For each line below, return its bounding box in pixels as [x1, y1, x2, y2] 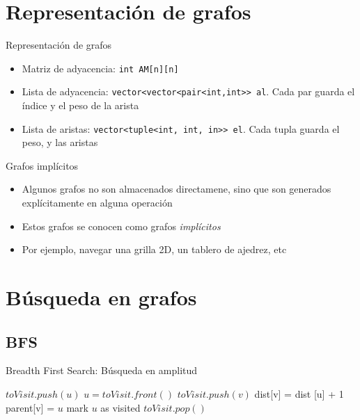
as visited [100, 400, 141, 414]
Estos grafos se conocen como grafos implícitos [22, 218, 221, 233]
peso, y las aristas [22, 135, 98, 150]
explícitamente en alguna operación [22, 195, 173, 210]
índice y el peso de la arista [22, 98, 139, 113]
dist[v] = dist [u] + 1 [254, 387, 344, 401]
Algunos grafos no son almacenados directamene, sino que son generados [22, 181, 331, 196]
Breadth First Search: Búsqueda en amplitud [6, 363, 198, 378]
